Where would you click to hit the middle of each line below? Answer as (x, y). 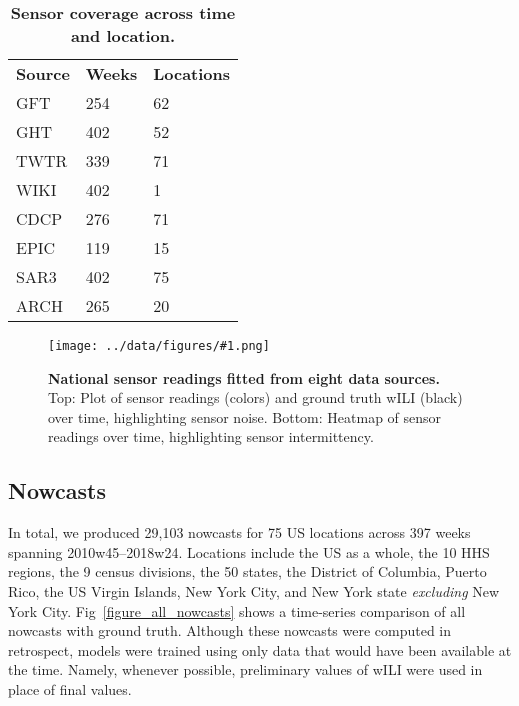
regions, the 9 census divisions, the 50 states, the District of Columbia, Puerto (247, 571)
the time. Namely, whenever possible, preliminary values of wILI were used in (245, 669)
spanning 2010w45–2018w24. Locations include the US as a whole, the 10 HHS (249, 551)
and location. (123, 35)
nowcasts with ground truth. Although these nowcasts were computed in (230, 630)
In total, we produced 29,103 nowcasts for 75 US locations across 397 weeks (239, 532)
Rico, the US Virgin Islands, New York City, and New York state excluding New (254, 591)
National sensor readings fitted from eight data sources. (244, 377)
